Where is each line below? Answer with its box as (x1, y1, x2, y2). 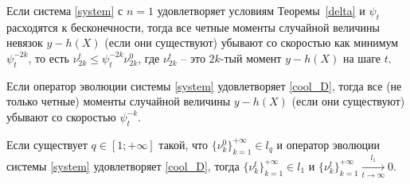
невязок (6, 34, 43, 51)
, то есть (28, 49, 69, 66)
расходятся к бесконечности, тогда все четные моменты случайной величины (6, 18, 380, 35)
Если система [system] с (6, 2, 123, 18)
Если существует (6, 136, 88, 152)
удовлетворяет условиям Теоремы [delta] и (157, 2, 365, 18)
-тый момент (220, 49, 282, 66)
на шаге (342, 49, 381, 66)
